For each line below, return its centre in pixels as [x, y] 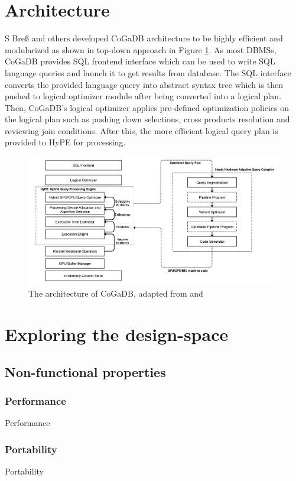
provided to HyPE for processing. [65, 142]
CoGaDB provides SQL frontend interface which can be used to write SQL [140, 61]
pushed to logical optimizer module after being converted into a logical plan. [143, 96]
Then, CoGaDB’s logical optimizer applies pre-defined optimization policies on [147, 107]
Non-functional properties [85, 371]
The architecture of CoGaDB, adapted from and [116, 293]
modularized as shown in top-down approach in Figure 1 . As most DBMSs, [141, 49]
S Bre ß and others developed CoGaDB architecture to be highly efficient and [144, 38]
